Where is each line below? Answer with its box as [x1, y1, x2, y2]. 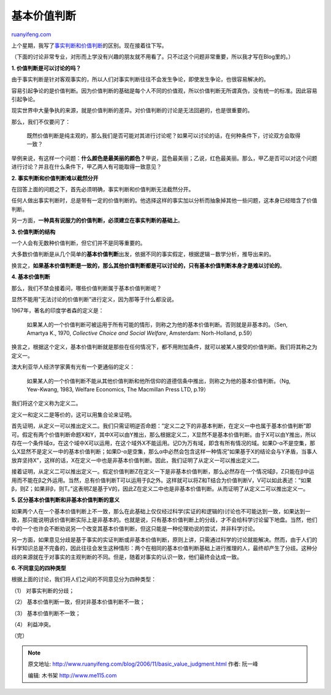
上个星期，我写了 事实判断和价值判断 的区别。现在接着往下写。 [11, 42, 167, 49]
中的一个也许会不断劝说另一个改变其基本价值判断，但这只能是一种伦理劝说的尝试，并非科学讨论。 [11, 524, 259, 532]
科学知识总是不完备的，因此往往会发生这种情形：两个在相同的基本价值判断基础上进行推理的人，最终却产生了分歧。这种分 [11, 545, 318, 552]
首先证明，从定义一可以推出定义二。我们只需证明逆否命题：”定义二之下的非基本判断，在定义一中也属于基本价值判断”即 [11, 422, 312, 429]
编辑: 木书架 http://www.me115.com [28, 672, 117, 679]
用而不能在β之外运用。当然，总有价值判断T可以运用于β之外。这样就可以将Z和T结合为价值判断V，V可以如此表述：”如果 [11, 476, 312, 484]
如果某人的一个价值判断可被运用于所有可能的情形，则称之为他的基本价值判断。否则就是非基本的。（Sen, [26, 321, 288, 328]
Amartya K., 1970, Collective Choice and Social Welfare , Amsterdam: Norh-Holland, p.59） [26, 329, 256, 337]
